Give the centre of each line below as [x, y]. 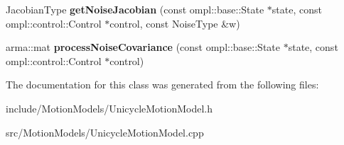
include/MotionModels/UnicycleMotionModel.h [109, 108]
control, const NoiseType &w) [175, 23]
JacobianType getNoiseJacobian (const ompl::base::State [135, 9]
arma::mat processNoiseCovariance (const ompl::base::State [143, 47]
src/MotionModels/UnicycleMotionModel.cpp [105, 132]
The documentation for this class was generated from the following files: [162, 85]
